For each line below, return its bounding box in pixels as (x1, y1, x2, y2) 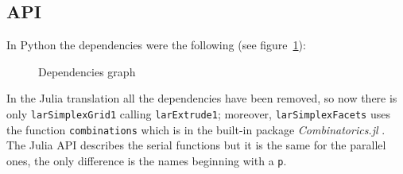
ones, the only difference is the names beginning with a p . (6, 152, 287, 168)
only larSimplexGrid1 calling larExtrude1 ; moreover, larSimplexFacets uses (6, 105, 390, 122)
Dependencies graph (38, 63, 136, 79)
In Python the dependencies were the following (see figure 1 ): (6, 37, 306, 53)
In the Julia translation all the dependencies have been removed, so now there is (6, 90, 397, 106)
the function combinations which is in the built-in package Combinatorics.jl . (6, 121, 386, 137)
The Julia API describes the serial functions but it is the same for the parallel (6, 137, 386, 153)
